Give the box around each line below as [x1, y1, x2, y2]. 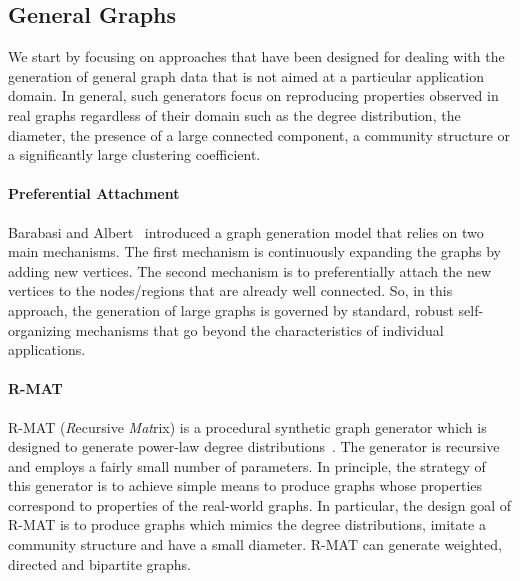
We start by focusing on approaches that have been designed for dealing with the [8, 46, 505, 67]
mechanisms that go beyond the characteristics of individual [75, 319, 444, 340]
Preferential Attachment [8, 183, 180, 204]
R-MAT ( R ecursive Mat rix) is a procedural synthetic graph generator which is [8, 416, 487, 437]
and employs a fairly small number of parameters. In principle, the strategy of [8, 455, 486, 476]
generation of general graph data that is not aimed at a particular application [8, 65, 484, 86]
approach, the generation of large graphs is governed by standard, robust [8, 299, 454, 320]
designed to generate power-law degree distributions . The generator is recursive [8, 436, 500, 457]
